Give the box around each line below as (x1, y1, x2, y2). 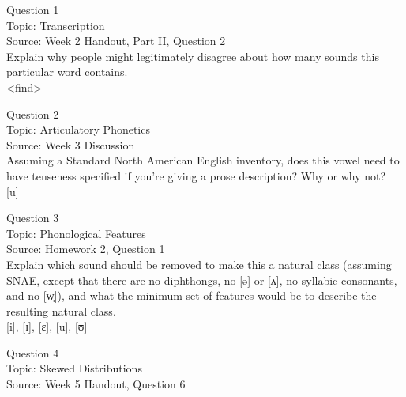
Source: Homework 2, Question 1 (6, 240, 165, 257)
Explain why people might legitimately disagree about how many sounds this (6, 47, 379, 64)
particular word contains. (6, 63, 128, 80)
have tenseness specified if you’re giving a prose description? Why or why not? (6, 167, 386, 183)
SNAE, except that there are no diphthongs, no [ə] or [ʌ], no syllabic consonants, (6, 271, 397, 288)
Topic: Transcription (6, 17, 105, 33)
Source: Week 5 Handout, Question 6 (6, 376, 186, 392)
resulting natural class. (6, 302, 116, 319)
